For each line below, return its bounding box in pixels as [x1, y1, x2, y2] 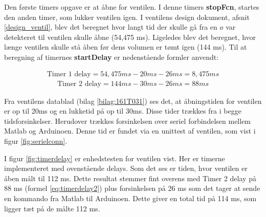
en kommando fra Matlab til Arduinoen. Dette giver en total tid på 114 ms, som [4, 192, 257, 203]
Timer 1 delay [47, 70, 91, 78]
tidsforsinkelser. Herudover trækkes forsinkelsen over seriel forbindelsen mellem [4, 115, 251, 126]
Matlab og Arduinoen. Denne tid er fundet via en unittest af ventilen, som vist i [4, 125, 256, 136]
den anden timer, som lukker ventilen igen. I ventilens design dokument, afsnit [4, 11, 250, 22]
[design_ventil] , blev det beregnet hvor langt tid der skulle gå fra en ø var [4, 21, 236, 32]
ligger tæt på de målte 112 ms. [4, 203, 100, 213]
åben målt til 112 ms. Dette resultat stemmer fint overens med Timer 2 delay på [4, 172, 256, 183]
